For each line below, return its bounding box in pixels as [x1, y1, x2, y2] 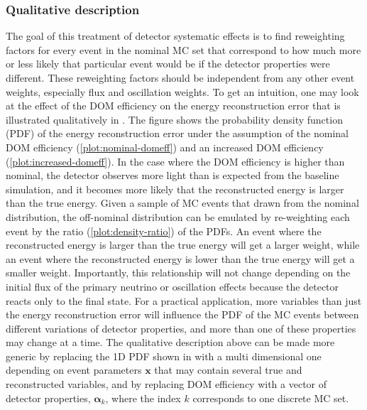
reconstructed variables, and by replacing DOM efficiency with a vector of [6, 377, 327, 392]
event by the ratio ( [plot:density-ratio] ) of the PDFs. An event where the [6, 223, 322, 238]
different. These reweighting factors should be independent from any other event [6, 70, 355, 85]
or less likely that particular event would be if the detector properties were [6, 56, 330, 71]
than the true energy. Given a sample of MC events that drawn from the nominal [6, 195, 359, 210]
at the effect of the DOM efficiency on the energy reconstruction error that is [6, 98, 341, 113]
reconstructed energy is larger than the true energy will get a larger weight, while [6, 237, 360, 252]
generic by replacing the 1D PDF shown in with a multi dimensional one [6, 348, 322, 363]
